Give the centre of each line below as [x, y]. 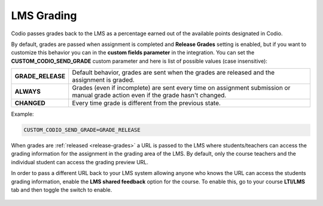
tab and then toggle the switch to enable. [62, 190]
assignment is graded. [103, 80]
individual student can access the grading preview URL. [80, 162]
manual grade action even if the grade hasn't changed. [149, 96]
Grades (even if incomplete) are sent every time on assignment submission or [181, 88]
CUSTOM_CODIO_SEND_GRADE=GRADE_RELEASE [82, 130]
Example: [22, 114]
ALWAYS [28, 91]
